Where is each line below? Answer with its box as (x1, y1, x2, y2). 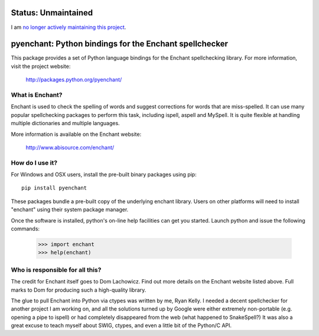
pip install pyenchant (21, 185, 87, 191)
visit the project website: (11, 63, 71, 70)
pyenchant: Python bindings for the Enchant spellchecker (11, 39, 229, 49)
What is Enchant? (11, 90, 63, 99)
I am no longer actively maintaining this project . (11, 24, 126, 31)
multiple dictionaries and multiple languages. (11, 120, 121, 127)
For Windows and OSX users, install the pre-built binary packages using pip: (11, 171, 197, 178)
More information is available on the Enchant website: (11, 131, 142, 138)
